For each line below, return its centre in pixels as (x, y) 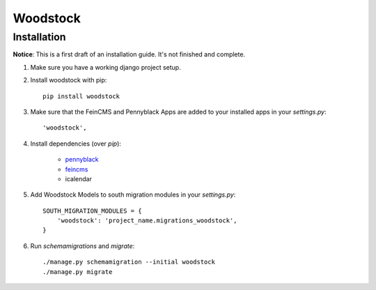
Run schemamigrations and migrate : (83, 246)
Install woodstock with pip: (69, 80)
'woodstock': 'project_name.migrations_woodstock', (147, 221)
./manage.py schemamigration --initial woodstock (129, 262)
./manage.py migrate (78, 272)
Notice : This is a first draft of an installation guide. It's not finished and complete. (129, 54)
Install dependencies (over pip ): (76, 144)
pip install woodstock (81, 96)
